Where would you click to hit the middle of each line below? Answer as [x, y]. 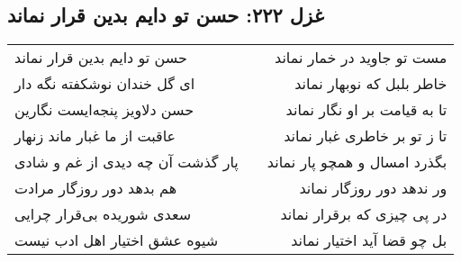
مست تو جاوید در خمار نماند [361, 58]
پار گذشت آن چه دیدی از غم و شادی [127, 162]
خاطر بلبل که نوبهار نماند [371, 84]
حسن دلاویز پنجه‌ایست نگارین [104, 110]
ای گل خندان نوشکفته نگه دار [105, 84]
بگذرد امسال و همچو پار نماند [357, 162]
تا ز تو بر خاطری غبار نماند [366, 136]
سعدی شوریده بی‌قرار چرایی [103, 214]
